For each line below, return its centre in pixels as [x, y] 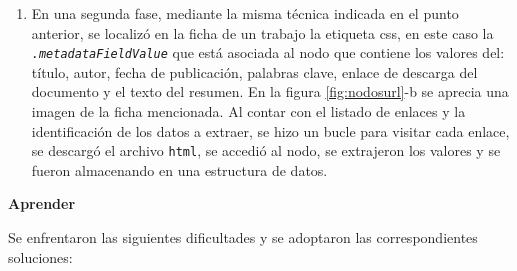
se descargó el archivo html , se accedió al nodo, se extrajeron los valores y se [266, 150]
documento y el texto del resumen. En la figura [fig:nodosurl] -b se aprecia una [270, 91]
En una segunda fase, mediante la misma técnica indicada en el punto [245, 13]
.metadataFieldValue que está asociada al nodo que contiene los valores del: [268, 52]
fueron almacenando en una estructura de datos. [179, 169]
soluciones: [40, 256]
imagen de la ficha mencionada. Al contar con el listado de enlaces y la [248, 111]
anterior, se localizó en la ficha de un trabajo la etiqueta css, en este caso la [262, 32]
